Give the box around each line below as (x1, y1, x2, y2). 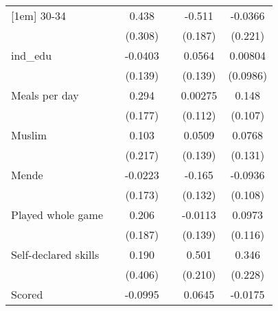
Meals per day (11, 87, 79, 103)
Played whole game (11, 207, 103, 222)
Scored (11, 286, 43, 302)
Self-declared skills (11, 246, 100, 262)
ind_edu (11, 47, 52, 63)
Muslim (11, 127, 47, 143)
